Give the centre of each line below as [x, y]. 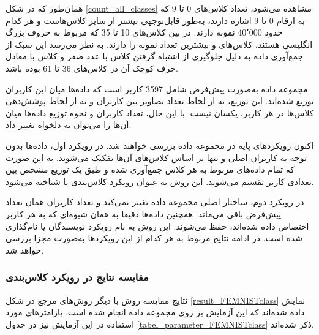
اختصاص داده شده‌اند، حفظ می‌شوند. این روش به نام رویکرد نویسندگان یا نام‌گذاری [157, 226]
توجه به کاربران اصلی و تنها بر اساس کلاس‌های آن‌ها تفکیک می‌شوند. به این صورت [156, 157]
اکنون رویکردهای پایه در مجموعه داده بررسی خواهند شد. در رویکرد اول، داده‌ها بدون [160, 145]
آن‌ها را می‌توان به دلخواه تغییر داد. [69, 125]
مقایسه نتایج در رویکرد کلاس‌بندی [77, 277]
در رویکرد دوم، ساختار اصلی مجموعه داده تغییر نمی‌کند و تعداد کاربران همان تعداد [155, 202]
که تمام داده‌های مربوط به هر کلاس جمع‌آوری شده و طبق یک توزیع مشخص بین [150, 169]
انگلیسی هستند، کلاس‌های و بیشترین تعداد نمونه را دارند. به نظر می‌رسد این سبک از [159, 44]
